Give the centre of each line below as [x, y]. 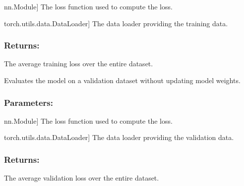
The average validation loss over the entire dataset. [82, 178]
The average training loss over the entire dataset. [79, 64]
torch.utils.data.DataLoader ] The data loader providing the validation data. [119, 137]
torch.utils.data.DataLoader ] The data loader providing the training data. [116, 23]
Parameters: [29, 102]
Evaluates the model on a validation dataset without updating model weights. [122, 80]
